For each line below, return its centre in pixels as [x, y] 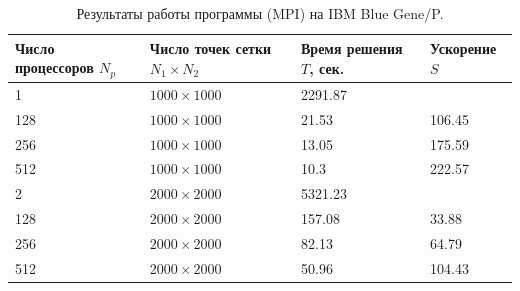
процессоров [54, 67]
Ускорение [463, 48]
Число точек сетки [210, 48]
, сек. [327, 67]
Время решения [352, 48]
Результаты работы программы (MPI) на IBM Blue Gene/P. [260, 13]
